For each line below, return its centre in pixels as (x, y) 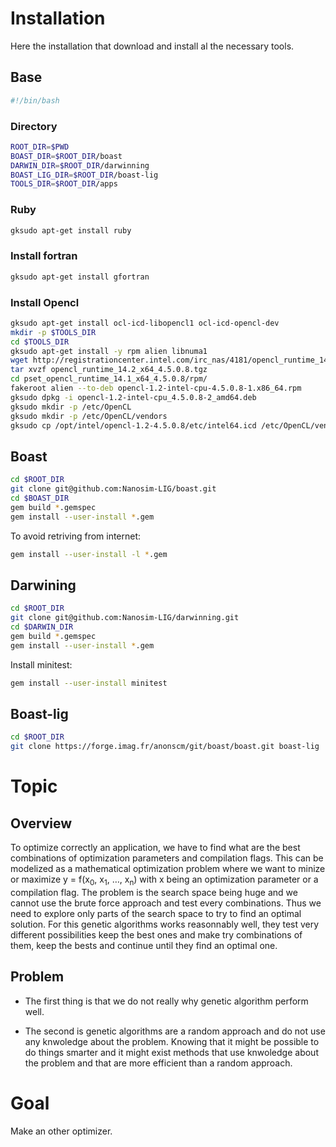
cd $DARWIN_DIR (42, 627)
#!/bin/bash (35, 100)
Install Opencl (45, 302)
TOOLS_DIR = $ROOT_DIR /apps (64, 184)
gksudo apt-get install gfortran (80, 277)
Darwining (43, 585)
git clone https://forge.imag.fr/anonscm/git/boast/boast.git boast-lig (165, 747)
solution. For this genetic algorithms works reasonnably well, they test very (165, 924)
